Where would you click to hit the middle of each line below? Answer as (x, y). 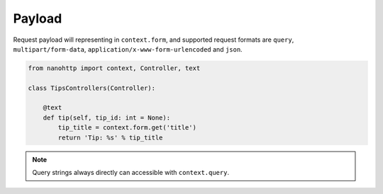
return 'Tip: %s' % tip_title (110, 137)
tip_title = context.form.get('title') (127, 128)
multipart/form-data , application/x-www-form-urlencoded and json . (128, 49)
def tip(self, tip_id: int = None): (106, 118)
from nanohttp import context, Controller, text (114, 68)
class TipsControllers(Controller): (92, 88)
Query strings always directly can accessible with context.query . (131, 173)
